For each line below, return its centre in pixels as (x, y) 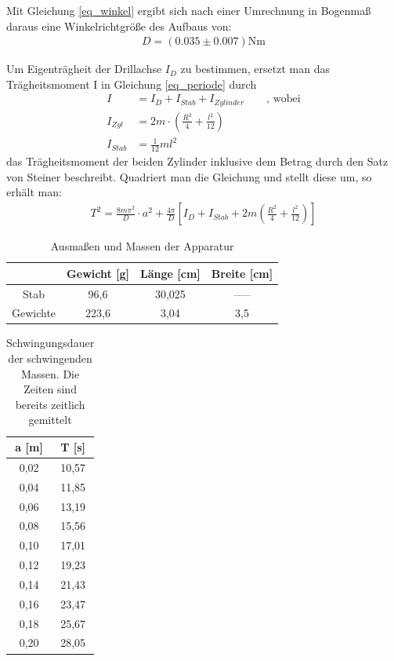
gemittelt (50, 420)
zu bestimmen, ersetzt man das (255, 69)
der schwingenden (50, 358)
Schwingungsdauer (51, 343)
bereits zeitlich (50, 404)
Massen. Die (50, 373)
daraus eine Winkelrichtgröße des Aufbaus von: (119, 26)
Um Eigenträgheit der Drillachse (84, 69)
